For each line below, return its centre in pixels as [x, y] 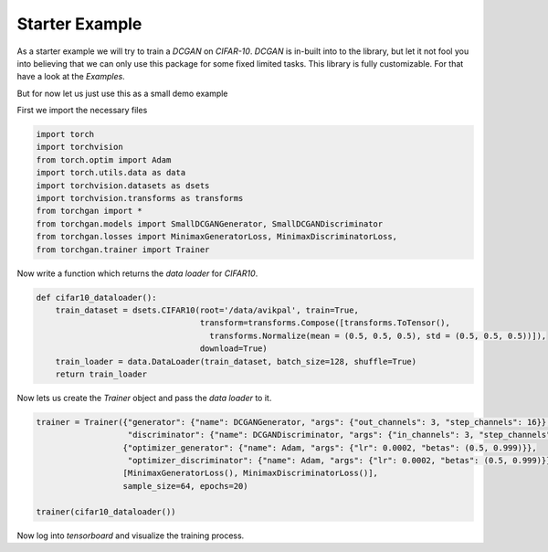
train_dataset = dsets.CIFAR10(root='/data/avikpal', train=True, [207, 310]
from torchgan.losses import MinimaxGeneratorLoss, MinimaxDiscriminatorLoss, [216, 237]
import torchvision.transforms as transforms [140, 198]
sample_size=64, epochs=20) [185, 486]
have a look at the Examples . [71, 77]
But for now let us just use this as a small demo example [122, 93]
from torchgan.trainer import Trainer [123, 249]
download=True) [234, 349]
